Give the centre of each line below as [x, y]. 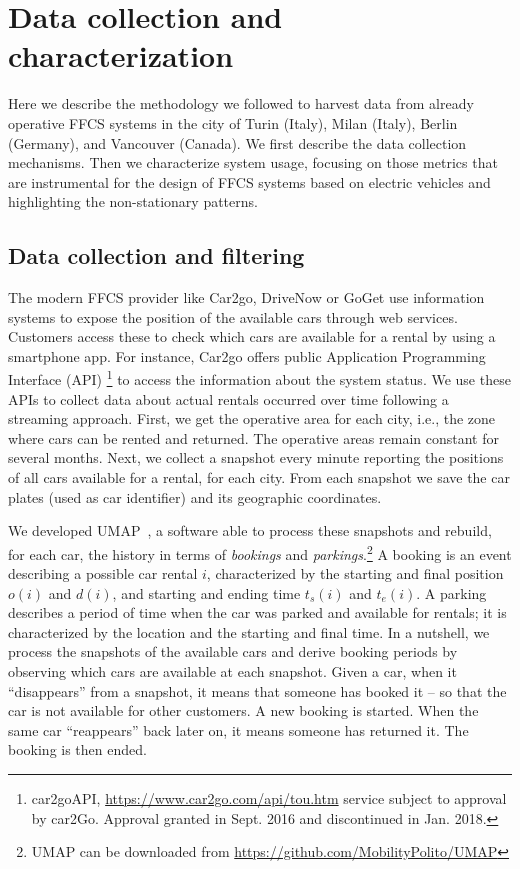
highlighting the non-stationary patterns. [133, 201]
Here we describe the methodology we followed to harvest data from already [241, 103]
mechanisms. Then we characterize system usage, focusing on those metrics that [253, 162]
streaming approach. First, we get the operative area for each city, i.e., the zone [252, 418]
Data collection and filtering [156, 255]
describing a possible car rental [103, 573]
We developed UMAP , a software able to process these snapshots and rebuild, [250, 530]
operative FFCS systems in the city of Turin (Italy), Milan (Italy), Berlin [233, 122]
